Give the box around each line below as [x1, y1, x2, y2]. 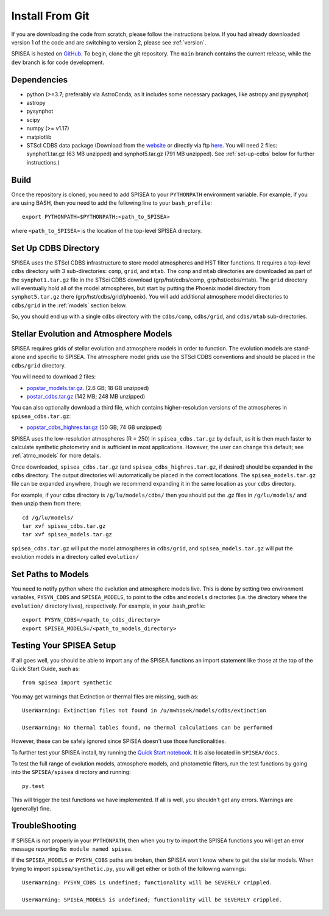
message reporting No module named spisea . [11, 845, 133, 853]
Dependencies [11, 74, 68, 85]
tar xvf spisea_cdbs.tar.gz [22, 523, 106, 530]
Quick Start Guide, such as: [11, 665, 80, 672]
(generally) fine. [11, 804, 52, 812]
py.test [22, 783, 45, 789]
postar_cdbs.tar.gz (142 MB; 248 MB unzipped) [26, 392, 146, 400]
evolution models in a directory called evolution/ [11, 553, 140, 561]
